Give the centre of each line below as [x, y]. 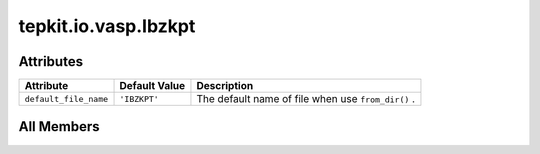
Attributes [51, 61]
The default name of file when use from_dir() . [305, 99]
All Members [59, 126]
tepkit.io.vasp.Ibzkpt [107, 26]
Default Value [152, 86]
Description [225, 86]
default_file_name [66, 98]
